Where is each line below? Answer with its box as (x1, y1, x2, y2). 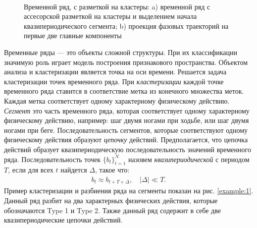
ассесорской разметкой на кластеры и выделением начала (24, 11, 197, 21)
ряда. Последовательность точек (4, 154, 101, 164)
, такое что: (95, 165, 130, 175)
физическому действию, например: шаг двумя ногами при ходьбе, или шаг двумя (4, 115, 249, 125)
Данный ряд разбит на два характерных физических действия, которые (4, 195, 218, 205)
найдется (60, 165, 87, 175)
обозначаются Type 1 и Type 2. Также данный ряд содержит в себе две (4, 205, 221, 215)
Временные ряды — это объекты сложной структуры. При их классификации (4, 47, 238, 57)
